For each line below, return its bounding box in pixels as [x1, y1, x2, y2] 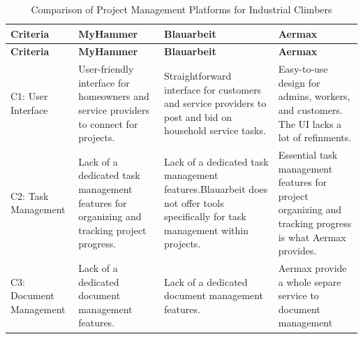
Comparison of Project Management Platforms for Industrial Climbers [31, 2, 332, 16]
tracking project [78, 222, 147, 237]
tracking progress [278, 216, 352, 231]
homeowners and [78, 89, 149, 103]
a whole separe [278, 274, 341, 289]
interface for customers [164, 82, 262, 96]
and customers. [278, 103, 343, 117]
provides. [278, 243, 317, 258]
